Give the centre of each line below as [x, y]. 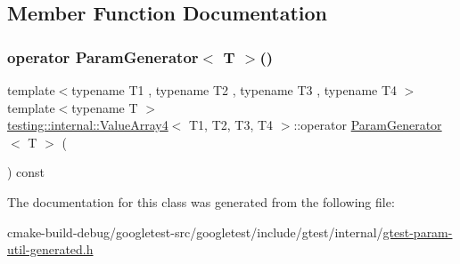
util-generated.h [50, 249]
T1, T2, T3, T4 [231, 125]
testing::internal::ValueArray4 [88, 125]
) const [26, 172]
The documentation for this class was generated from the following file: [201, 201]
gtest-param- [418, 232]
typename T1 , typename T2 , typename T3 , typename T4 [234, 90]
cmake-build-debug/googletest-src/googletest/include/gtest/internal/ [195, 232]
